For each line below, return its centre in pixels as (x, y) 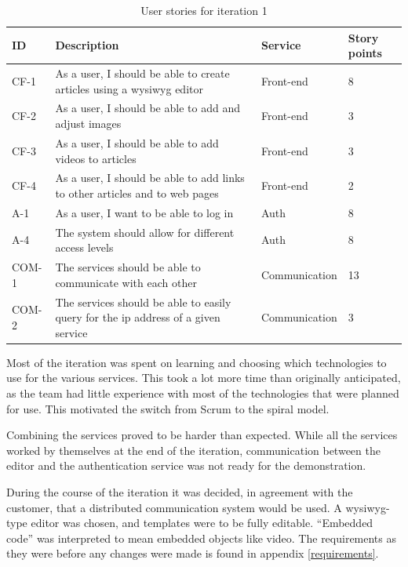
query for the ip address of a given (138, 317)
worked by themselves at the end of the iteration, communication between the (193, 450)
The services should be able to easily (143, 302)
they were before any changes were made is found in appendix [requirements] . (193, 553)
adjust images (88, 124)
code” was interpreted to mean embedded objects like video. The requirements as (202, 538)
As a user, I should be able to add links (150, 178)
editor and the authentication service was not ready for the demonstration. (186, 465)
